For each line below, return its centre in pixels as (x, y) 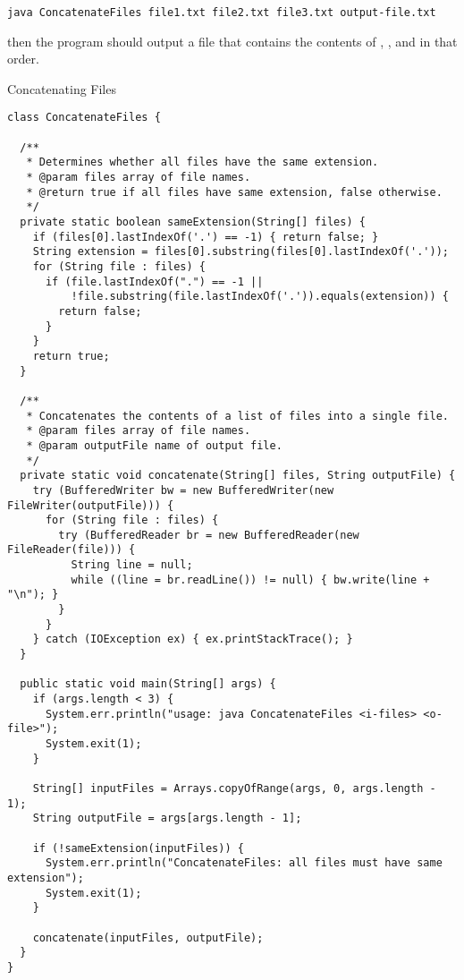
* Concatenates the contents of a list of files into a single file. (237, 416)
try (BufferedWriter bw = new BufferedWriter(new (183, 490)
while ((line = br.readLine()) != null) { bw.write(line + (250, 579)
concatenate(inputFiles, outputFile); (148, 937)
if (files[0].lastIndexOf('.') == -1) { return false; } (206, 237)
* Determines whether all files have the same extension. (202, 162)
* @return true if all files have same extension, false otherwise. (234, 192)
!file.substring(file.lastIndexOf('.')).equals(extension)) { (260, 297)
